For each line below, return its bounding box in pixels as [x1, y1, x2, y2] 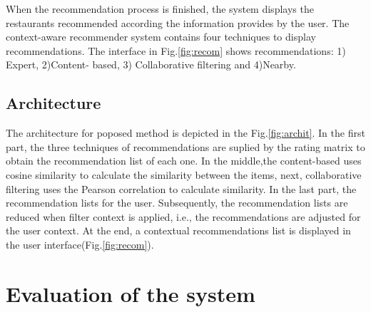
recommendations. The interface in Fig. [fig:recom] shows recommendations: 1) [6, 43, 346, 58]
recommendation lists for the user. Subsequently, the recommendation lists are [6, 195, 348, 210]
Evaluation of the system [6, 279, 255, 308]
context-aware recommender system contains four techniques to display [6, 29, 316, 44]
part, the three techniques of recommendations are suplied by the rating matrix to [6, 139, 365, 154]
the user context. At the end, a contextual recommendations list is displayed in [6, 223, 351, 238]
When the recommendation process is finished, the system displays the [6, 1, 314, 16]
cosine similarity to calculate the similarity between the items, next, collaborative [6, 167, 362, 182]
